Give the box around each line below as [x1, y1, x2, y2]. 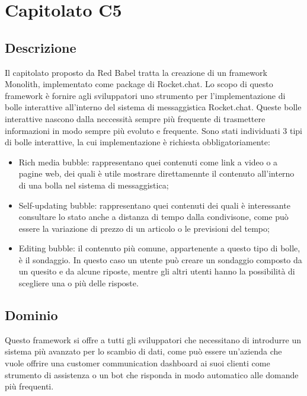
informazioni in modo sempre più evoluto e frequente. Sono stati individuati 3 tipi [5, 124, 302, 136]
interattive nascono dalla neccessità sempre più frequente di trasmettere [5, 112, 266, 124]
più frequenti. [5, 380, 54, 392]
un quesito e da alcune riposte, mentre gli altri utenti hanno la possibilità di [18, 265, 295, 277]
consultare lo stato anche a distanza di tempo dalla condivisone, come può [18, 210, 289, 223]
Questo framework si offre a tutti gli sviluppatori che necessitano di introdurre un [5, 333, 302, 346]
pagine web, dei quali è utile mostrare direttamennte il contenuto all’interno [18, 167, 295, 180]
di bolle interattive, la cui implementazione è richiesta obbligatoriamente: [5, 136, 270, 148]
